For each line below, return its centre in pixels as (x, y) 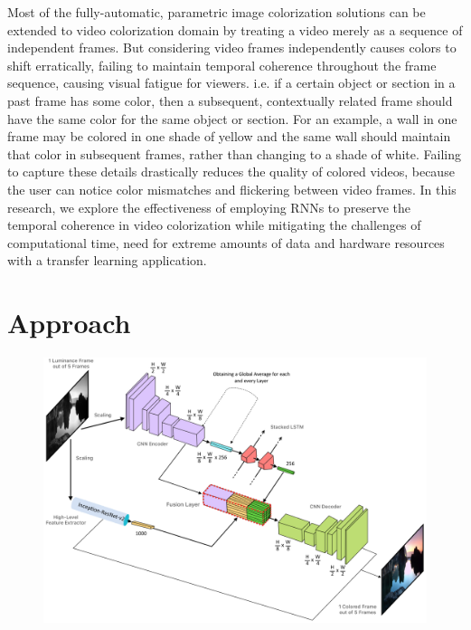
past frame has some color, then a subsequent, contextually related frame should (230, 100)
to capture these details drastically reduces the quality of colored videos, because (231, 172)
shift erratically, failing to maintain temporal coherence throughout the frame (222, 65)
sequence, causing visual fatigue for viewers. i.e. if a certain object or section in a (231, 83)
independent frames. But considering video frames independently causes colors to (232, 48)
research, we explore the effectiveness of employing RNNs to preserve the (209, 207)
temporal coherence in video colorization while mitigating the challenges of (214, 225)
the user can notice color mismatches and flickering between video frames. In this (232, 189)
